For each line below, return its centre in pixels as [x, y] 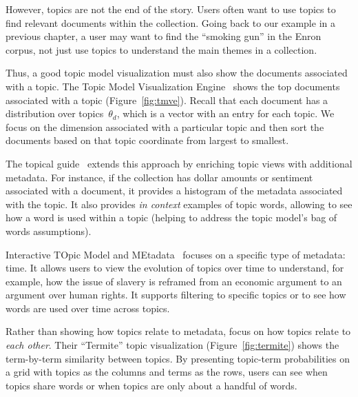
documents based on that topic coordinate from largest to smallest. [147, 140]
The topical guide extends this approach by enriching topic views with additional [179, 163]
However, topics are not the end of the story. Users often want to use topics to [171, 9]
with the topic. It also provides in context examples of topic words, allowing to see [179, 204]
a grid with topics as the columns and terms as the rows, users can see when [167, 372]
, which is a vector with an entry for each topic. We [225, 113]
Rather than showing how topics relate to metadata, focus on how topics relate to [178, 331]
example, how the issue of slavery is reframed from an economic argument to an [174, 281]
